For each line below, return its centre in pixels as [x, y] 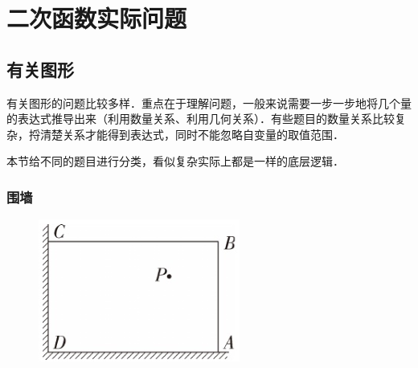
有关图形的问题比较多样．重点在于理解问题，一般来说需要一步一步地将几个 [203, 102]
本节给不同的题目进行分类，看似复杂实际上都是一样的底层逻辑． [175, 161]
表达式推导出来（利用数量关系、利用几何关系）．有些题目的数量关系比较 [206, 119]
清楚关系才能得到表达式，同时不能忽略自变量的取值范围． [192, 134]
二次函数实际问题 [97, 18]
